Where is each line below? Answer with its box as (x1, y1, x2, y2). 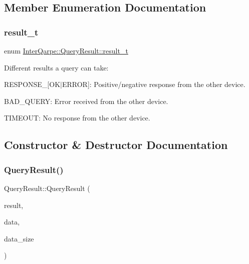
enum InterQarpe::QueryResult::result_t (4, 45, 128, 55)
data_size (4, 233, 34, 243)
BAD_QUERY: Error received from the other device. (4, 95, 168, 106)
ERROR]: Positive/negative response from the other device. (62, 79, 245, 89)
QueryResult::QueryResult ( (4, 182, 90, 193)
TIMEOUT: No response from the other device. (4, 112, 150, 123)
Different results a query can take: (4, 62, 109, 72)
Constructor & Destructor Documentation (4, 137, 228, 152)
